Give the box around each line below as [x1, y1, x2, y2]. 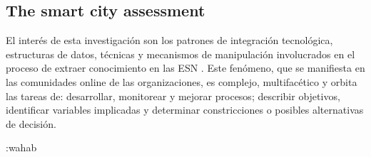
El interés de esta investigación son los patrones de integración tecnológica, [6, 33, 333, 48]
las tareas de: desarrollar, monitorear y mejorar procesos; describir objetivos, [6, 88, 340, 103]
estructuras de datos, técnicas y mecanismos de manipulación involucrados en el [6, 46, 355, 61]
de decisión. [6, 116, 56, 131]
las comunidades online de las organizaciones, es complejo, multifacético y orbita [6, 74, 357, 89]
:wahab [6, 140, 37, 155]
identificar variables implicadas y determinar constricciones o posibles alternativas [6, 102, 364, 117]
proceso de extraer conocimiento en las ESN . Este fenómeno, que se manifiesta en [6, 60, 365, 75]
